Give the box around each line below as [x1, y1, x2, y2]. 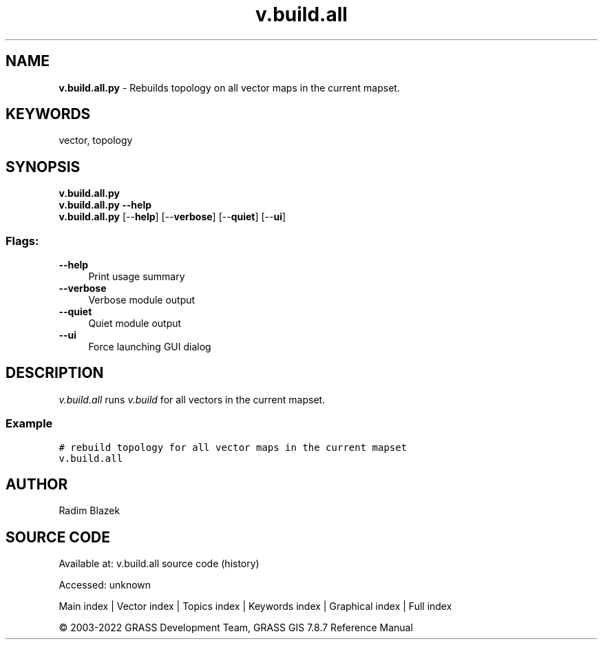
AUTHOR [6, 476, 68, 494]
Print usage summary [88, 271, 185, 283]
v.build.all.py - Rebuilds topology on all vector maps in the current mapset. [59, 81, 400, 94]
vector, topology [59, 134, 133, 147]
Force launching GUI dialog [88, 341, 211, 353]
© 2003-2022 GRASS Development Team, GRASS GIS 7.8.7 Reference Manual [59, 622, 413, 634]
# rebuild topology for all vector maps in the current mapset [59, 441, 408, 453]
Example [6, 416, 53, 431]
